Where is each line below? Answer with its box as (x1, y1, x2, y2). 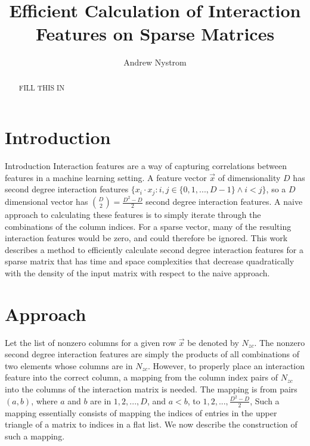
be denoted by (187, 336, 239, 348)
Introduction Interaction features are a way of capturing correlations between (5, 160, 287, 172)
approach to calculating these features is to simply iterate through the (5, 208, 261, 221)
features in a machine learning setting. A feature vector (5, 171, 207, 183)
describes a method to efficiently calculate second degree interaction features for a (5, 243, 303, 255)
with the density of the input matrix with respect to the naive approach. (5, 266, 270, 279)
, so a (266, 183, 286, 195)
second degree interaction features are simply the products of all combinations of (5, 348, 300, 360)
